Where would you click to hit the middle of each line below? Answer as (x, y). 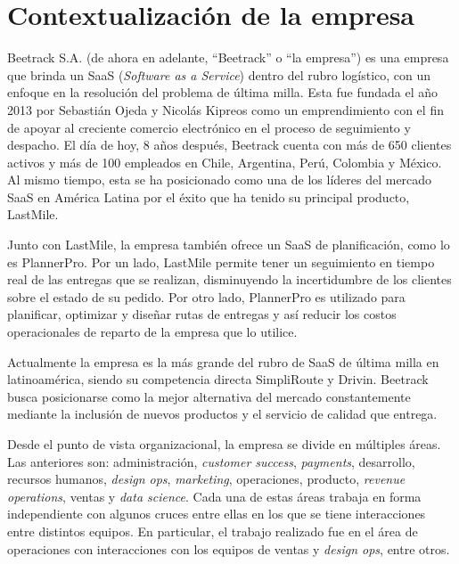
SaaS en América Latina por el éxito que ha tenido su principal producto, (209, 196)
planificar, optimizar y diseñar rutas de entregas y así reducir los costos (202, 314)
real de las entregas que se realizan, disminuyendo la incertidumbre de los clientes (229, 279)
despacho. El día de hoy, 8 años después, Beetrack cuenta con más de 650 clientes (229, 145)
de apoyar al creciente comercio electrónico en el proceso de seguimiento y (209, 127)
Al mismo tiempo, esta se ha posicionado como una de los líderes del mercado (220, 180)
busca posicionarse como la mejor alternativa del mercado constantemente (209, 396)
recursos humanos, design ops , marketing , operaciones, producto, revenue (206, 479)
